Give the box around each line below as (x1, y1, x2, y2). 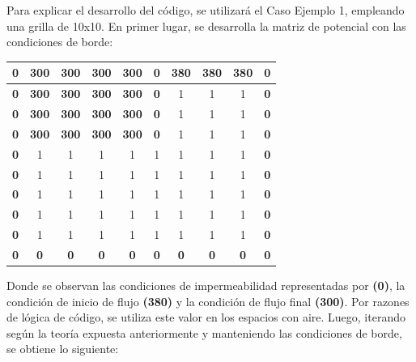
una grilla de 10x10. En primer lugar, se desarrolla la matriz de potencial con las (6, 17, 406, 34)
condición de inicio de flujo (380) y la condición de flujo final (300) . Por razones (6, 292, 410, 309)
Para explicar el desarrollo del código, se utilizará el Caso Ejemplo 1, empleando (6, 2, 405, 18)
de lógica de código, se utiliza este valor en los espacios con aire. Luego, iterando (6, 309, 405, 326)
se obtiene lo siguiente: (6, 340, 119, 357)
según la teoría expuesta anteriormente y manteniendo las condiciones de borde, (6, 324, 402, 341)
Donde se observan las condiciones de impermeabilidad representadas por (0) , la (6, 276, 405, 293)
